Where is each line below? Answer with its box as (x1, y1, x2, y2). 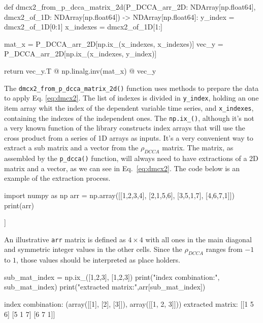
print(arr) (4, 200, 34, 210)
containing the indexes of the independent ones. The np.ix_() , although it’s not (4, 112, 254, 123)
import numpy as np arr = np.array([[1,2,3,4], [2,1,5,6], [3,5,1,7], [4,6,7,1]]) (4, 190, 235, 201)
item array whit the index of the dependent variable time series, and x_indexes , (4, 102, 254, 113)
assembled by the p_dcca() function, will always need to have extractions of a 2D (4, 153, 258, 164)
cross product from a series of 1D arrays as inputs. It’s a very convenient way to (4, 132, 253, 143)
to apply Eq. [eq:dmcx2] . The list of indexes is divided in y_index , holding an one (4, 92, 259, 103)
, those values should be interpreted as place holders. (16, 254, 180, 265)
